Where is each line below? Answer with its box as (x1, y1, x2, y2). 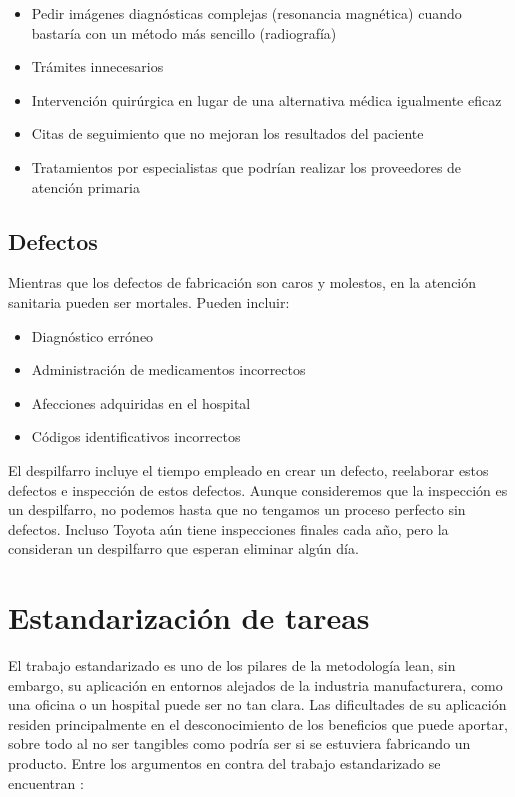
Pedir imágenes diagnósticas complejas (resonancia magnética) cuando (31, 3, 462, 23)
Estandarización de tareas (8, 597, 370, 638)
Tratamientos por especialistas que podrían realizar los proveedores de (31, 156, 462, 177)
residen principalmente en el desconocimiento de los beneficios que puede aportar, (8, 713, 508, 734)
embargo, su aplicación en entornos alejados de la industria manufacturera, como (8, 674, 503, 695)
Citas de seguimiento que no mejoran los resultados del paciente (31, 123, 424, 144)
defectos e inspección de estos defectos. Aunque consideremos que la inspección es (8, 479, 508, 500)
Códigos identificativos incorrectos (31, 426, 241, 447)
